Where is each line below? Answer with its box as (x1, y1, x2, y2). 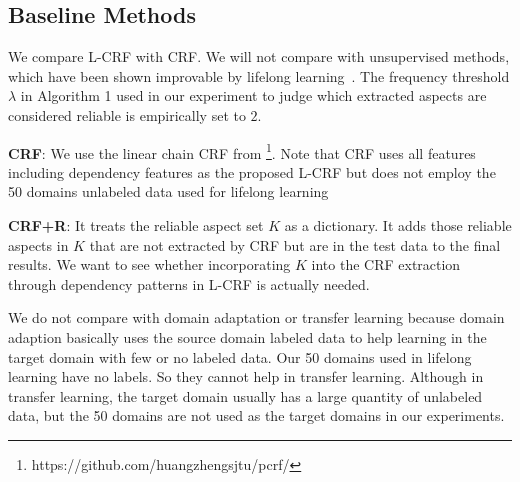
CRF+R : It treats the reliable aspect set (8, 215, 264, 236)
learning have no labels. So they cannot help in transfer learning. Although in (8, 366, 484, 387)
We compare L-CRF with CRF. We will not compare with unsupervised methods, (8, 46, 510, 67)
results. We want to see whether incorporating (8, 254, 291, 275)
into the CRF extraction (311, 254, 461, 275)
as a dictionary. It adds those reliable (284, 215, 512, 236)
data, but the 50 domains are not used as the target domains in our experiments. (8, 405, 505, 426)
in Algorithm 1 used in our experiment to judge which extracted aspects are (20, 85, 487, 106)
